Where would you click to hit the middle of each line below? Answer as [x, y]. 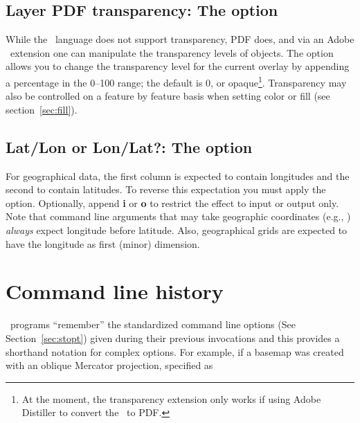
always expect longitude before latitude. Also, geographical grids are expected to [177, 230]
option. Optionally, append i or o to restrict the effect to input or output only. [172, 202]
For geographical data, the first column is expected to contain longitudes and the [178, 175]
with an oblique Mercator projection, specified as [109, 365]
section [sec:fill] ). [42, 109]
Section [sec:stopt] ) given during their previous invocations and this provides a [173, 337]
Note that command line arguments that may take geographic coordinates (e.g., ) [178, 216]
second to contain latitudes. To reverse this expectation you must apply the [166, 189]
